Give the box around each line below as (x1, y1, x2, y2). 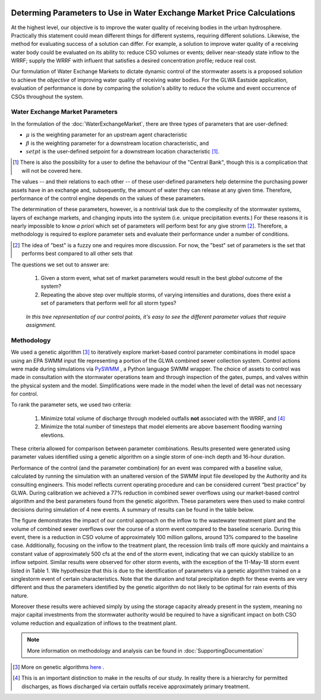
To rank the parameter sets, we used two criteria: (11, 401, 132, 408)
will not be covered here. (21, 167, 83, 174)
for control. (11, 390, 39, 397)
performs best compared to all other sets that (21, 250, 133, 257)
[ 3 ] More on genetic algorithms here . (12, 664, 105, 671)
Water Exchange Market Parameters (11, 108, 118, 116)
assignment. (26, 321, 56, 328)
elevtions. (40, 431, 65, 438)
